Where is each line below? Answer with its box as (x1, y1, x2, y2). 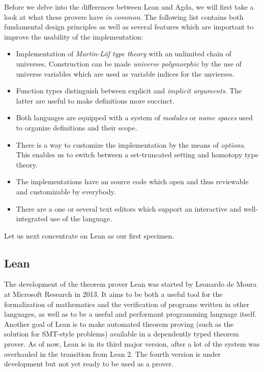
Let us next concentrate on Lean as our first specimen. (4, 230, 174, 241)
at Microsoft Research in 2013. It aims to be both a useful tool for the (4, 289, 223, 299)
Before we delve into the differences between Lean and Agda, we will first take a (4, 2, 254, 12)
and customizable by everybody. (16, 186, 116, 196)
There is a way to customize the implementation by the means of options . (16, 139, 246, 150)
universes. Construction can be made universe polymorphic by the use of (16, 58, 242, 69)
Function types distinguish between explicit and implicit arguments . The (16, 85, 242, 96)
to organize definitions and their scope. (16, 122, 137, 132)
